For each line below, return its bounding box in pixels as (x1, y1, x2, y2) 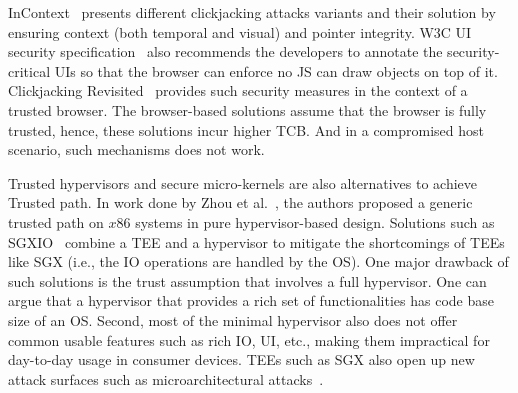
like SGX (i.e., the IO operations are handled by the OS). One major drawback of (8, 251, 509, 272)
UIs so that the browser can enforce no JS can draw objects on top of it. (54, 60, 498, 81)
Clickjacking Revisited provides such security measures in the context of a (8, 80, 468, 101)
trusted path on (8, 211, 104, 232)
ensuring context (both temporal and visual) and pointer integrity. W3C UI (8, 21, 472, 42)
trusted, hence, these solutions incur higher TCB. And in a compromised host (8, 119, 485, 140)
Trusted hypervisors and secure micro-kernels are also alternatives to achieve (8, 172, 478, 193)
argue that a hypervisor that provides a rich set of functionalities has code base (8, 290, 494, 311)
